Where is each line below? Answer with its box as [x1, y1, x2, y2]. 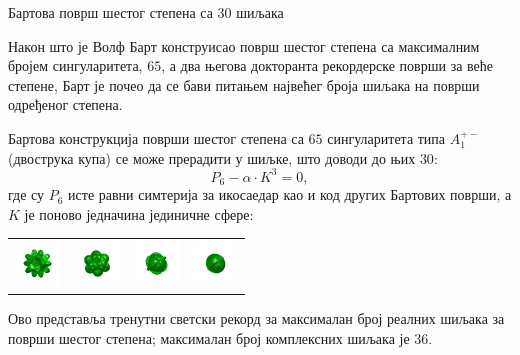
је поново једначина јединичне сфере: [24, 203, 254, 224]
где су [8, 184, 45, 205]
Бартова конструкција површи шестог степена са [8, 127, 304, 148]
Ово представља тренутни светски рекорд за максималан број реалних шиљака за [8, 308, 505, 329]
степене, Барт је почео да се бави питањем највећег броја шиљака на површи [8, 74, 480, 95]
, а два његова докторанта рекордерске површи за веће [161, 55, 493, 76]
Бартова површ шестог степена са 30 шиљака [8, 2, 284, 22]
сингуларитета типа [327, 127, 446, 148]
